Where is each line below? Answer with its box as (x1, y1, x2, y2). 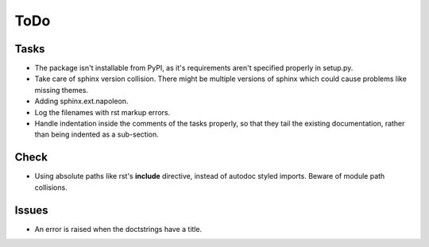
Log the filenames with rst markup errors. (34, 107, 171, 117)
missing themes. (34, 85, 89, 95)
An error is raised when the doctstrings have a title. (34, 224, 203, 233)
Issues (14, 203, 48, 217)
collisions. (34, 183, 68, 192)
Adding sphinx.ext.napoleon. (34, 96, 129, 106)
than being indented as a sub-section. (34, 129, 159, 139)
